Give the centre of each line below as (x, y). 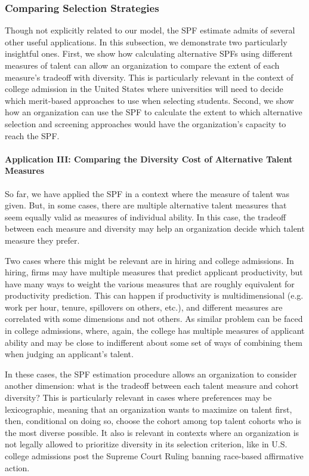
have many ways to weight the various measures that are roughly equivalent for (150, 283)
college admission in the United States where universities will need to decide (144, 89)
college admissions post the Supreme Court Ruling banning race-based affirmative (154, 456)
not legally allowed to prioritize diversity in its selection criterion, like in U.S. (146, 444)
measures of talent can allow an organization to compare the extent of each (142, 65)
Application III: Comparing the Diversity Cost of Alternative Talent (149, 159)
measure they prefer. (42, 240)
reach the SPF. (32, 135)
